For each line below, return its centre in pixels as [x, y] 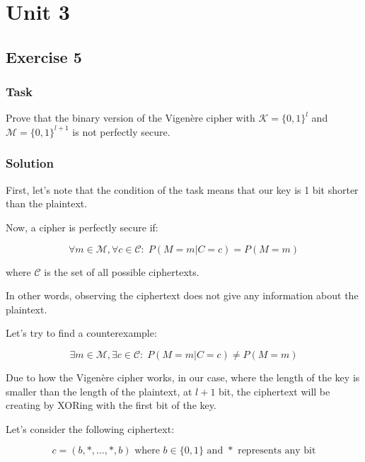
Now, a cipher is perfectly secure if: [82, 227]
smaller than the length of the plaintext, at [99, 391]
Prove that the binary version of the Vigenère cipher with [131, 118]
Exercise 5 [44, 56]
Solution [30, 163]
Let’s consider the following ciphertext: [90, 428]
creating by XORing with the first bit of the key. [111, 405]
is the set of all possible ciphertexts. [122, 271]
